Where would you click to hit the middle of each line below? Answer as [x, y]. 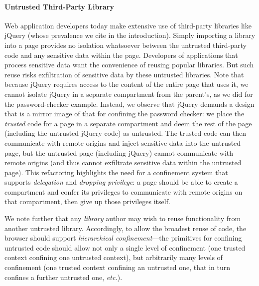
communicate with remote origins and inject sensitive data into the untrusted [123, 143]
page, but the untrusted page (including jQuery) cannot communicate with [119, 152]
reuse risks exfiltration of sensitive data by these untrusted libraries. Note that [124, 74]
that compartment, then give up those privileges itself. [87, 201]
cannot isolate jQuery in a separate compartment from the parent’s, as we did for [129, 94]
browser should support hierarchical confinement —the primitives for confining [123, 238]
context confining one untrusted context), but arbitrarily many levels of [114, 257]
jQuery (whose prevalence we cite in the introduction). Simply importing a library [130, 35]
